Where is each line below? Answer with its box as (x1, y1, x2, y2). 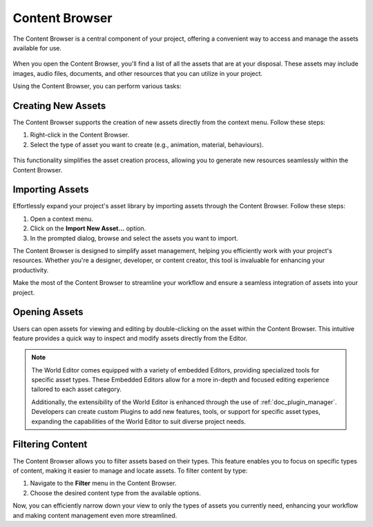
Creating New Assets (12, 100, 106, 112)
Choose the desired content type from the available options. (30, 488, 202, 497)
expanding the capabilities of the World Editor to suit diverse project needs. (31, 417, 247, 426)
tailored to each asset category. (31, 385, 122, 393)
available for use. (12, 43, 62, 52)
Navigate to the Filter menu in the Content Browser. (30, 479, 177, 488)
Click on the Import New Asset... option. (30, 224, 146, 232)
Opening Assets (12, 306, 84, 318)
